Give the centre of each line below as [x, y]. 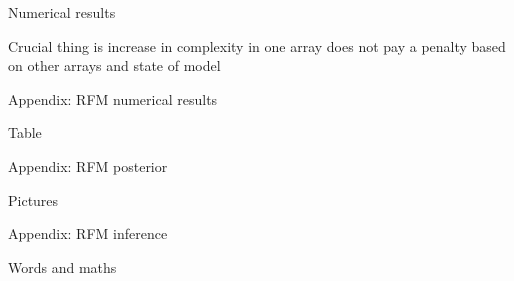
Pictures [33, 199]
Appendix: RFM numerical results [113, 98]
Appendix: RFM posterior [88, 165]
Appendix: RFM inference [88, 233]
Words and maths [62, 266]
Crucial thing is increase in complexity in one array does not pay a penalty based [257, 45]
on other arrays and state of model [114, 65]
